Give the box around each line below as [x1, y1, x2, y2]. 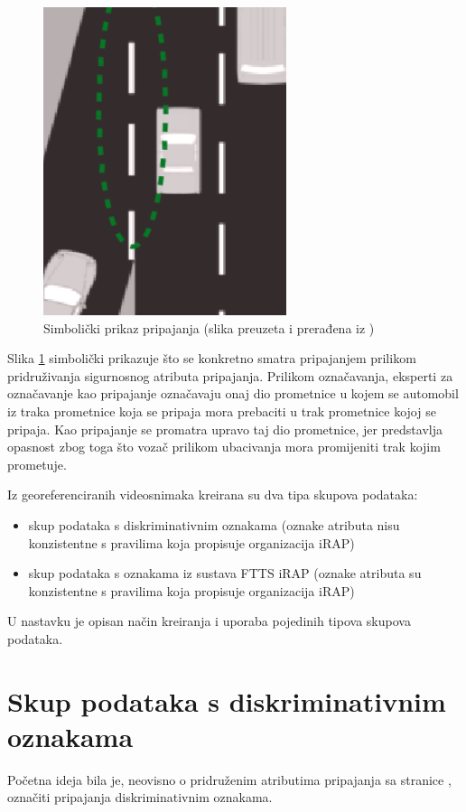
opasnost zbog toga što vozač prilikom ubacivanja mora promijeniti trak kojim [7, 437, 441, 456]
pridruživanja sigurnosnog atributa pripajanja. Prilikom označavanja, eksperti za [7, 366, 453, 385]
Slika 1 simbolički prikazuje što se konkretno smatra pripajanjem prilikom [7, 349, 416, 368]
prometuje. [7, 454, 67, 473]
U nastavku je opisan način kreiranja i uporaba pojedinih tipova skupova [7, 611, 411, 630]
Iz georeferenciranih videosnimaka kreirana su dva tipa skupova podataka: [7, 485, 418, 504]
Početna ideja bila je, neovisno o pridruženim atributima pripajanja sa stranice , [7, 770, 452, 789]
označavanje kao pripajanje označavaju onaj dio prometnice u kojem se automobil [7, 384, 459, 403]
